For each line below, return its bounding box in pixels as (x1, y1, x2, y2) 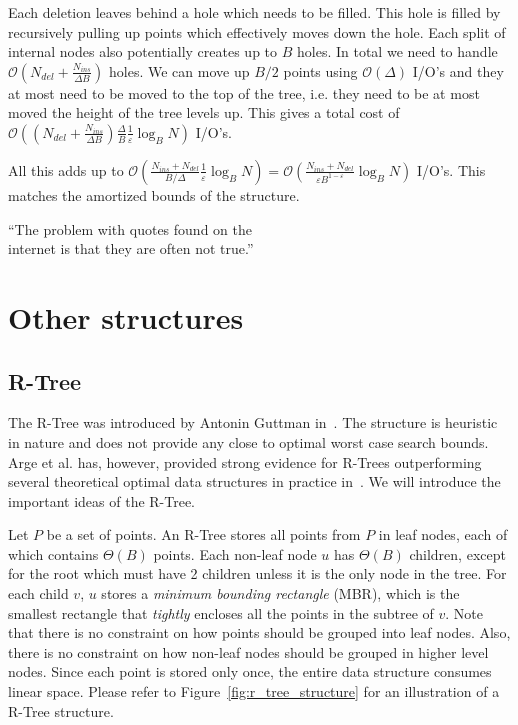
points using (283, 60, 358, 81)
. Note (445, 602, 483, 623)
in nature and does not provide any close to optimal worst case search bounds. (8, 431, 489, 452)
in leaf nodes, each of (378, 524, 508, 545)
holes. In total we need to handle (297, 41, 498, 62)
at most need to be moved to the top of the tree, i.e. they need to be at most (8, 82, 480, 103)
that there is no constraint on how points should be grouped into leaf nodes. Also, (8, 622, 511, 643)
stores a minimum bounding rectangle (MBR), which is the (101, 583, 460, 604)
